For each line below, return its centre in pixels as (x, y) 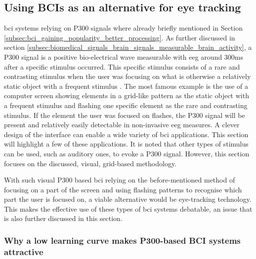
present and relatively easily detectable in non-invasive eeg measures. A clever (122, 125)
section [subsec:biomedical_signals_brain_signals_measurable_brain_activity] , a (128, 47)
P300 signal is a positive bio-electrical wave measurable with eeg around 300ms (124, 56)
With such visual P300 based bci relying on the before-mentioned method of (120, 180)
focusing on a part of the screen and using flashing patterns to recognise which (123, 189)
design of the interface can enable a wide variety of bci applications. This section (126, 134)
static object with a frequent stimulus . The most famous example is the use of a (126, 86)
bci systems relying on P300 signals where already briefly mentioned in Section (123, 28)
